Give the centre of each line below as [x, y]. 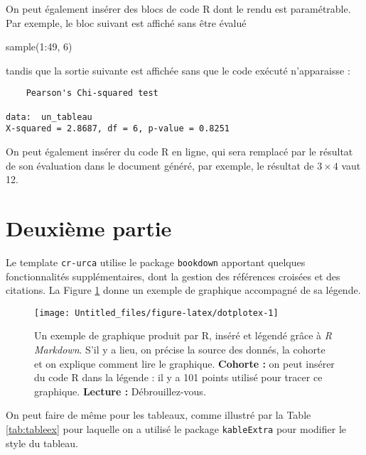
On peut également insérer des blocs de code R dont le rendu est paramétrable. [178, 9]
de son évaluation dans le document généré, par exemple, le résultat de [160, 165]
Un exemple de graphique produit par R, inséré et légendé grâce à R [183, 335]
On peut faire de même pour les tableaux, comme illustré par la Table [158, 415]
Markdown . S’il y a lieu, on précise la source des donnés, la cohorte [180, 349]
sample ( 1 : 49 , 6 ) [39, 46]
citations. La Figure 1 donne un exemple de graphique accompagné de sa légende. [183, 290]
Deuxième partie [89, 227]
